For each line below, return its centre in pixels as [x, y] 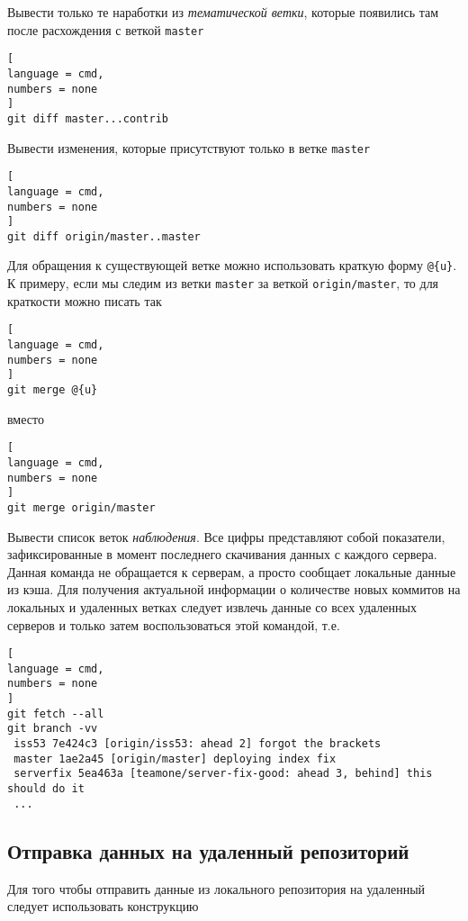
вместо [26, 418]
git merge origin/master [81, 507]
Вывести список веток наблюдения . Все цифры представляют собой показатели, [226, 536]
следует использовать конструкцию [103, 906]
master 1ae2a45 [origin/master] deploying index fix [175, 758]
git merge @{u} [53, 390]
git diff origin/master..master [104, 236]
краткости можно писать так [85, 300]
